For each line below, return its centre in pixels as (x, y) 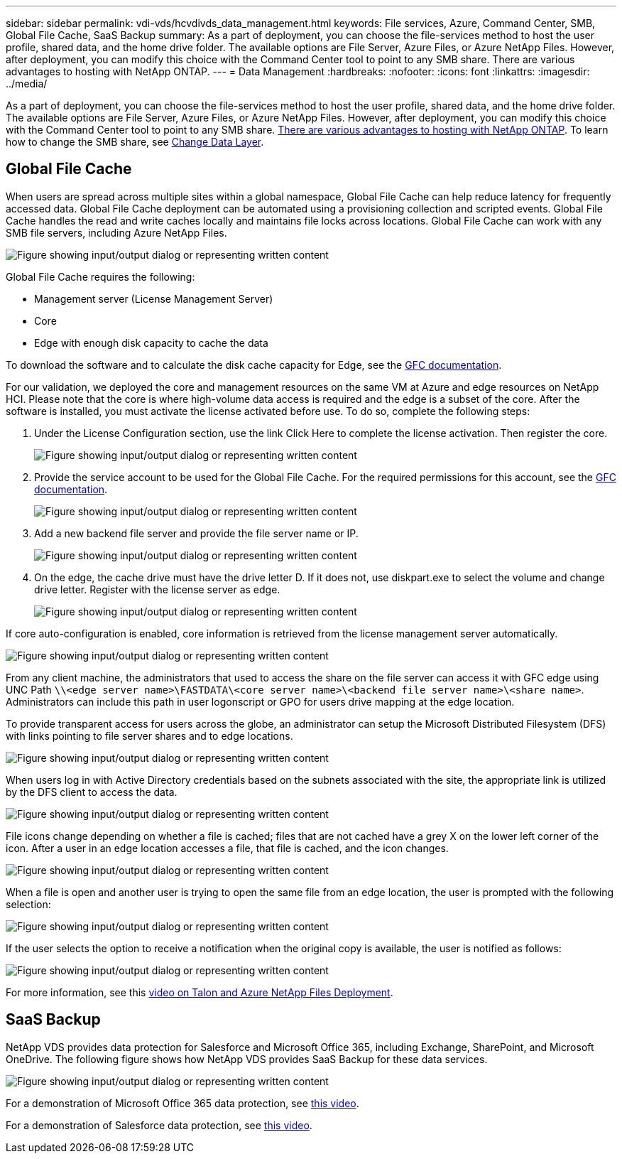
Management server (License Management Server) (154, 298)
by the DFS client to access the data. (92, 792)
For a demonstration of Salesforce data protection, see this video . (159, 1125)
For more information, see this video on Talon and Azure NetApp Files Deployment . (200, 992)
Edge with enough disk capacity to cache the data (151, 343)
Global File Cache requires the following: (100, 276)
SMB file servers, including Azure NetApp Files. (116, 232)
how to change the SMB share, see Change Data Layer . (135, 142)
